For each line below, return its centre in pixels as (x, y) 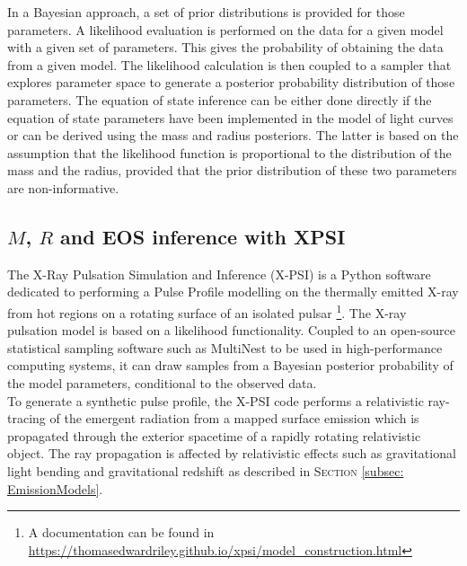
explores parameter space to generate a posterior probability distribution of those (231, 82)
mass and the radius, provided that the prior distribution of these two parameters (232, 170)
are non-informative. (63, 187)
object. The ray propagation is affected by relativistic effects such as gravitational (232, 453)
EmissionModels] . (55, 488)
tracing (26, 418)
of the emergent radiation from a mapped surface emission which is (234, 418)
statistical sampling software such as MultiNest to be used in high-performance (225, 347)
